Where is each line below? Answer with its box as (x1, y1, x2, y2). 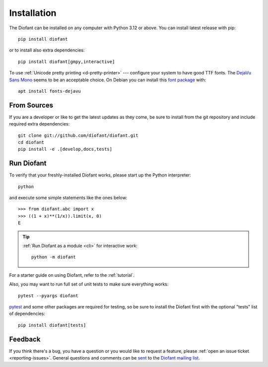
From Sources (9, 101, 54, 109)
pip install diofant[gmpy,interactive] (18, 59, 115, 64)
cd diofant (18, 139, 45, 145)
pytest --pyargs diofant (18, 293, 78, 299)
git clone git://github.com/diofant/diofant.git (18, 132, 138, 138)
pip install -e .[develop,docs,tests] (18, 146, 113, 152)
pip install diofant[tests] (18, 322, 86, 328)
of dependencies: (9, 310, 46, 317)
